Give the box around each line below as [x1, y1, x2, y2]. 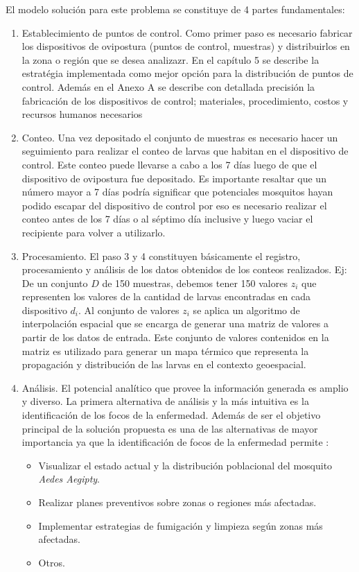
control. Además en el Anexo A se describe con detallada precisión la [21, 79, 315, 94]
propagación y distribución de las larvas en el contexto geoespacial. [21, 357, 306, 372]
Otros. [38, 555, 65, 569]
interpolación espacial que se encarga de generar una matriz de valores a [21, 316, 329, 331]
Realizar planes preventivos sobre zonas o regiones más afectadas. [38, 495, 317, 509]
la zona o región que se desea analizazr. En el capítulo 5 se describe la [21, 52, 319, 67]
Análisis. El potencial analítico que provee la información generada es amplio [21, 380, 349, 395]
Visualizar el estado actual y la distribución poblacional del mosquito [38, 458, 333, 472]
